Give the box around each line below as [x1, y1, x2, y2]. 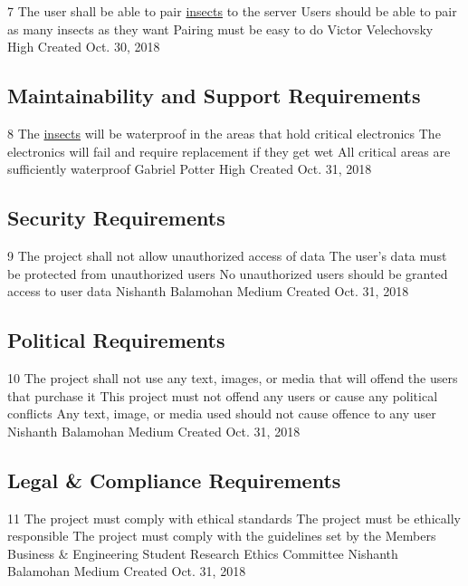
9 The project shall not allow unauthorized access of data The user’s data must [7, 245, 447, 264]
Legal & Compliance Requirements [7, 466, 341, 494]
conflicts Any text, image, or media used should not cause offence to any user [7, 404, 436, 423]
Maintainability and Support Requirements [7, 82, 421, 110]
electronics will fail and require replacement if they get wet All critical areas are [7, 141, 451, 160]
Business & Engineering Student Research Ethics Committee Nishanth [7, 543, 398, 562]
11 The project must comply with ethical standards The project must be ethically [7, 508, 461, 527]
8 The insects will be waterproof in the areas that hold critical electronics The [7, 123, 441, 142]
